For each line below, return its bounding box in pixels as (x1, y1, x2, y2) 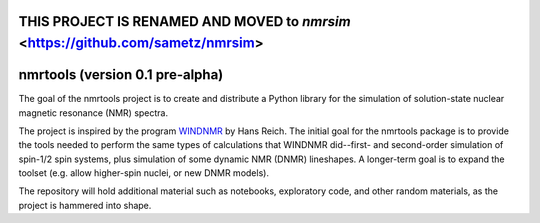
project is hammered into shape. (18, 199, 152, 211)
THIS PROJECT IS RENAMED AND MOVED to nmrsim (18, 13, 351, 30)
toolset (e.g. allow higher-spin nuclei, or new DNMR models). (18, 167, 270, 179)
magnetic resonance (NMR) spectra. (18, 106, 169, 119)
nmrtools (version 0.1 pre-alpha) (18, 66, 224, 84)
